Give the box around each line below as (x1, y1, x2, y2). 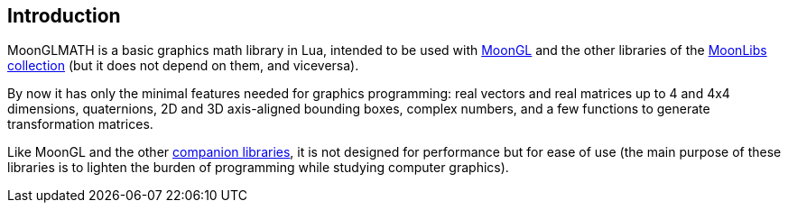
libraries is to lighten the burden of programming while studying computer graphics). (7, 160, 509, 176)
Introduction (7, 5, 121, 27)
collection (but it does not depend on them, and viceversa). (7, 58, 359, 74)
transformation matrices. (7, 116, 153, 132)
